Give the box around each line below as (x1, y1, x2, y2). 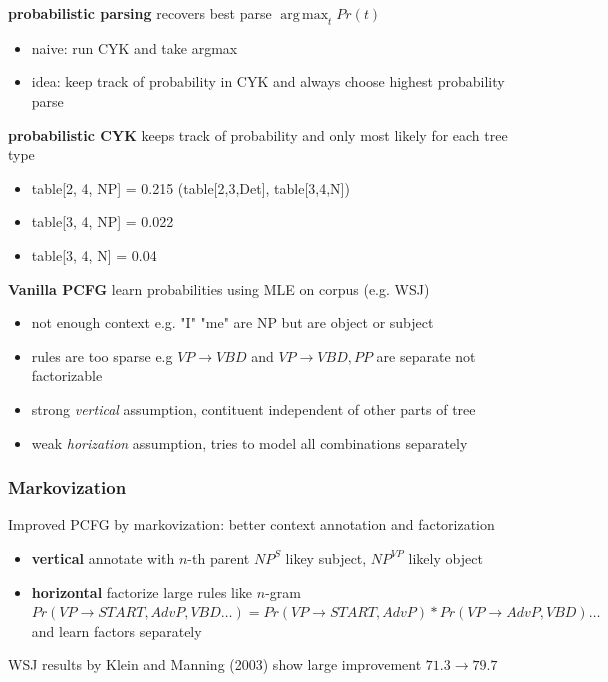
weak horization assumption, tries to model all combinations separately (31, 432, 468, 453)
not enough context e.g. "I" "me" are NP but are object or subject (31, 312, 434, 333)
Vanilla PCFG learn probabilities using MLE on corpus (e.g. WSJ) (8, 278, 430, 299)
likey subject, (285, 547, 367, 568)
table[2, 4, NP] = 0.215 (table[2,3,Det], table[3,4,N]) (31, 177, 350, 198)
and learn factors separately (31, 620, 202, 641)
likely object (408, 547, 483, 568)
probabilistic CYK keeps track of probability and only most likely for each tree (8, 124, 508, 145)
